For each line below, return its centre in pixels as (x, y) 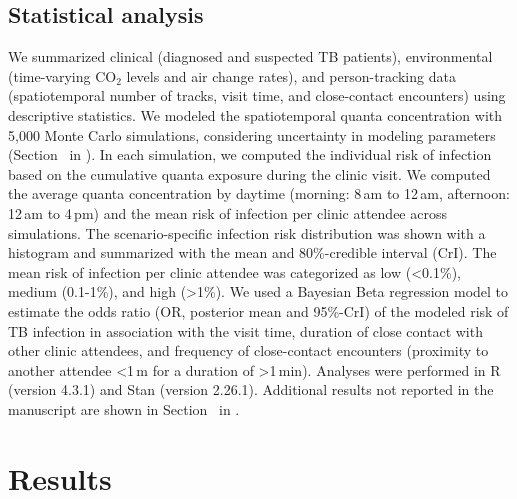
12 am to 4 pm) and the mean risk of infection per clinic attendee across (227, 212)
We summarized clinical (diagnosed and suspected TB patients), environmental (250, 56)
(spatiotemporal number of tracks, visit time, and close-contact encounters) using (257, 95)
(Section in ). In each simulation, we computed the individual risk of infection (250, 154)
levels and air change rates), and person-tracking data (291, 75)
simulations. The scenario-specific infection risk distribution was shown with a (247, 232)
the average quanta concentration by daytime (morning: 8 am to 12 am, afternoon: (259, 193)
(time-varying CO (62, 75)
